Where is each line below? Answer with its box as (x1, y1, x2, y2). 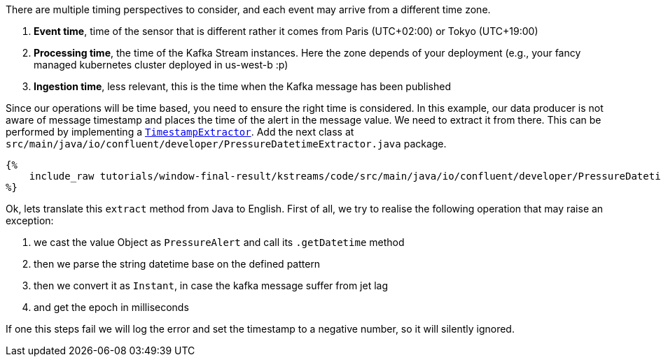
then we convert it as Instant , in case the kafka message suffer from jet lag (34, 280, 389, 291)
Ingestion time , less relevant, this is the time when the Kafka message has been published (34, 80, 451, 92)
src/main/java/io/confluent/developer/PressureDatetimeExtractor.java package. (6, 138, 447, 150)
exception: (6, 215, 54, 226)
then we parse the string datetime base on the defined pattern (34, 258, 321, 270)
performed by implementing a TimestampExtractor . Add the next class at (6, 126, 354, 138)
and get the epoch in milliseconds (34, 301, 189, 313)
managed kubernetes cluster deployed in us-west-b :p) (34, 59, 288, 71)
